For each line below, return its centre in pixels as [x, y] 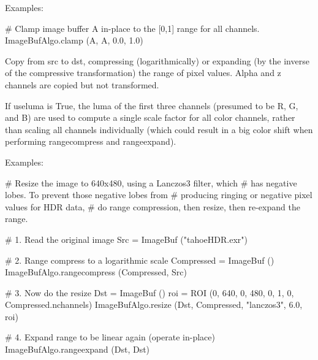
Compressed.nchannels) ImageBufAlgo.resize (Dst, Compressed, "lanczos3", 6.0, [154, 304]
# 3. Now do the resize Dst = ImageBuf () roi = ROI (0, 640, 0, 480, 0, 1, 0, [150, 292]
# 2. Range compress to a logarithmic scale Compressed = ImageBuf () [140, 260]
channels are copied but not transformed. [82, 84]
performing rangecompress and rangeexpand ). [91, 141]
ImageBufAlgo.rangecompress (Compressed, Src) [96, 272]
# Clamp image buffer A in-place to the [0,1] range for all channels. [132, 28]
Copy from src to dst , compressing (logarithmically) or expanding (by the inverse [157, 60]
